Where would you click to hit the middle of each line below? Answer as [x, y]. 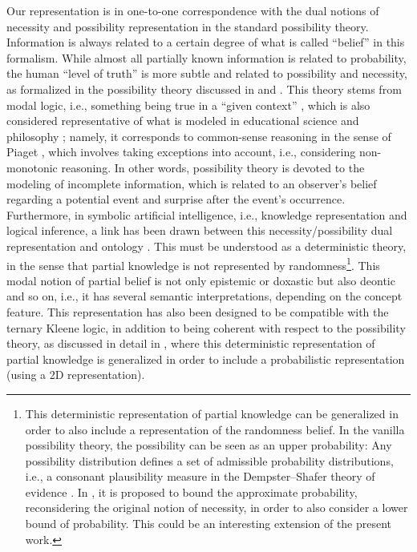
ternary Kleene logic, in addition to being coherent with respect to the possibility [206, 327]
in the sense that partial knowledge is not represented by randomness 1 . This [193, 264]
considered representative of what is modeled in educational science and [183, 121]
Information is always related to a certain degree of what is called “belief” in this [206, 42]
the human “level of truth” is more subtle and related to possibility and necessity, [207, 73]
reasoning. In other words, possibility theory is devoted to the [213, 167]
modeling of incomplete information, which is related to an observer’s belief [192, 183]
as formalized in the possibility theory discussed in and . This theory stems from [204, 89]
